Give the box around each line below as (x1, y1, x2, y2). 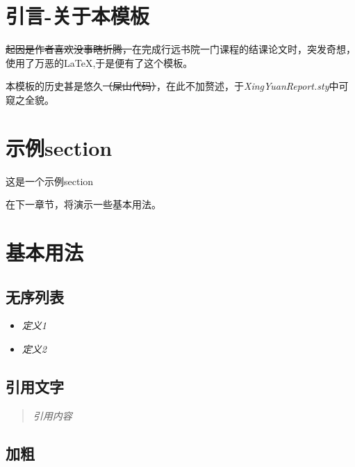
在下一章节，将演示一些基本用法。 (6, 197, 161, 212)
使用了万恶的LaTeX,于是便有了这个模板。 (6, 55, 193, 70)
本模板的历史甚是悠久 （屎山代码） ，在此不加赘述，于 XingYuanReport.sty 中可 (6, 79, 349, 93)
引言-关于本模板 (6, 1, 149, 30)
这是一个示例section (6, 173, 94, 188)
